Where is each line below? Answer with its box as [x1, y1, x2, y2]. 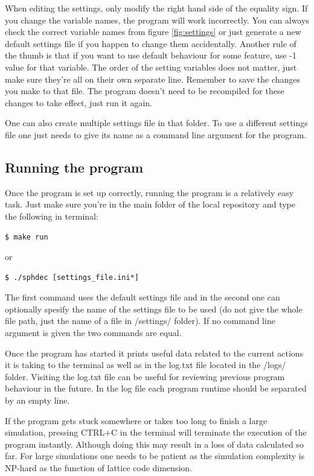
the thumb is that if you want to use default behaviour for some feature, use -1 [5, 49, 297, 62]
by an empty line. [5, 394, 70, 407]
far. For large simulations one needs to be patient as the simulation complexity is [5, 449, 305, 462]
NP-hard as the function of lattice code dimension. [5, 462, 192, 474]
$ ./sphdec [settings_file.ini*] [5, 273, 139, 282]
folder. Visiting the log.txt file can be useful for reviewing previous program [5, 370, 285, 382]
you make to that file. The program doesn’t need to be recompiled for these [5, 84, 284, 97]
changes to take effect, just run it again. [5, 96, 153, 109]
